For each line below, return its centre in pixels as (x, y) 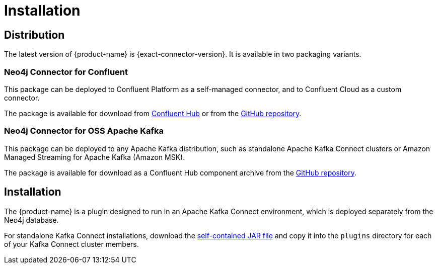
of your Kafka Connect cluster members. (71, 244)
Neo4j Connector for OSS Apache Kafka (84, 131)
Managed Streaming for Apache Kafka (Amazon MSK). (95, 157)
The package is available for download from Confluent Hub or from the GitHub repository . (153, 113)
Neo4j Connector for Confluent (66, 72)
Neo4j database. (31, 220)
